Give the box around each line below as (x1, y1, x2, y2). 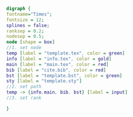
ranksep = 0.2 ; (6, 28, 45, 34)
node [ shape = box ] (6, 39, 55, 45)
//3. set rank (6, 95, 42, 101)
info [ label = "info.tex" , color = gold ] (6, 56, 112, 62)
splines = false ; (6, 22, 50, 28)
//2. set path (6, 84, 42, 90)
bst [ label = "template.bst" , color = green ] (6, 73, 122, 79)
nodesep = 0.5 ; (6, 34, 45, 40)
